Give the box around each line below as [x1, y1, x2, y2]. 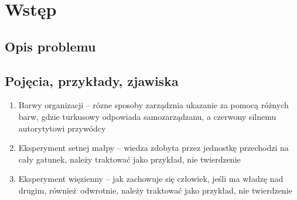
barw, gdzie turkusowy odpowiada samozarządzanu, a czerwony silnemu [18, 110, 276, 122]
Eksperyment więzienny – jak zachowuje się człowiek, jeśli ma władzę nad [18, 173, 284, 185]
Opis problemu [5, 37, 96, 55]
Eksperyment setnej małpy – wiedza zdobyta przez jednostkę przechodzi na [18, 142, 289, 154]
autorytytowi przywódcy [18, 122, 106, 134]
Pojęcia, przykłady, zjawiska [5, 71, 179, 89]
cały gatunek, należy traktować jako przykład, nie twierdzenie [18, 153, 241, 165]
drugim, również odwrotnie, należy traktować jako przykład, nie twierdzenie [18, 184, 292, 196]
